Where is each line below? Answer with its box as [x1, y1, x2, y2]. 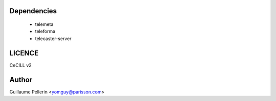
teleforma [35, 28, 56, 35]
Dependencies [9, 7, 57, 15]
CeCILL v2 [9, 62, 32, 68]
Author [9, 75, 33, 84]
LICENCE [9, 49, 39, 57]
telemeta [35, 21, 54, 27]
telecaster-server [35, 36, 72, 42]
